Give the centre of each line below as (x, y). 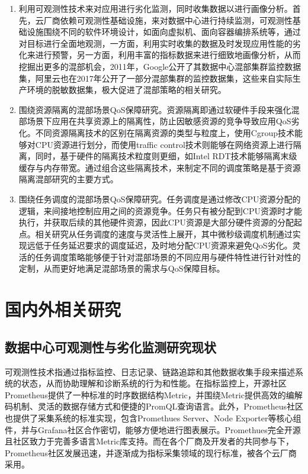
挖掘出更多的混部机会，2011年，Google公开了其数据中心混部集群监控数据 (160, 66)
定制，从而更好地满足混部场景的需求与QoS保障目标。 (122, 268)
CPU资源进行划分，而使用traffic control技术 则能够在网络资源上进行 (164, 144)
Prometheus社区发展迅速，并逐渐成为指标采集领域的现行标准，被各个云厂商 (151, 452)
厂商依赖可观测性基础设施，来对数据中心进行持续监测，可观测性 (168, 20)
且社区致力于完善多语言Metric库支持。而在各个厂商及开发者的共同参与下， (150, 441)
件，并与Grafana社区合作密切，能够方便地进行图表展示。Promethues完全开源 (153, 429)
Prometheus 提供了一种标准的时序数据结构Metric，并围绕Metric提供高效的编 (150, 394)
